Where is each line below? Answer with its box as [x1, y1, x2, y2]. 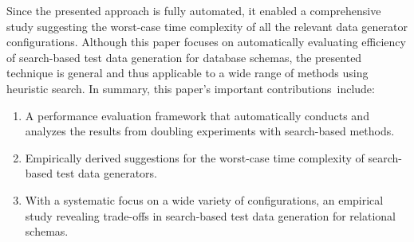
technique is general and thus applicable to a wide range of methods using [6, 64, 369, 81]
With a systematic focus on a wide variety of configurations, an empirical [25, 191, 384, 208]
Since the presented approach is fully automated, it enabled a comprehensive [6, 2, 381, 18]
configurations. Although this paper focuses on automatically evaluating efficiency [6, 33, 406, 50]
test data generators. [56, 165, 157, 181]
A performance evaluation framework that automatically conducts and [25, 107, 369, 123]
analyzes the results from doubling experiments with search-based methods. [25, 123, 395, 139]
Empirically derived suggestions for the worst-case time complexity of [25, 149, 365, 166]
